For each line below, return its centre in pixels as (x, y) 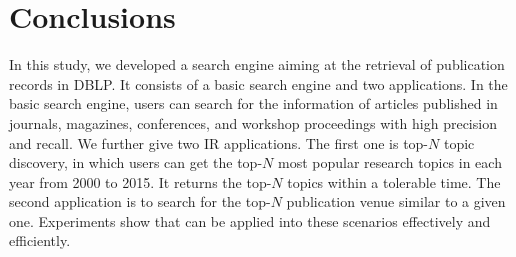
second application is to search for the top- (140, 201)
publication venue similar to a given (396, 201)
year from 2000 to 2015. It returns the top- (140, 181)
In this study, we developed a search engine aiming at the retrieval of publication (257, 64)
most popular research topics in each (389, 162)
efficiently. (40, 240)
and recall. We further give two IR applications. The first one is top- (219, 142)
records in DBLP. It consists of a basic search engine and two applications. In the (258, 83)
